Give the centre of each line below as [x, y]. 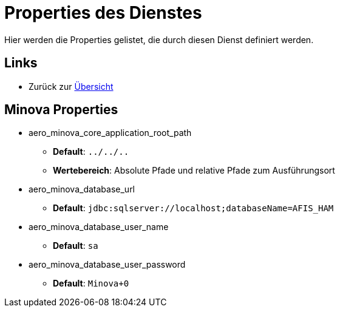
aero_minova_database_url [82, 189]
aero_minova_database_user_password [107, 265]
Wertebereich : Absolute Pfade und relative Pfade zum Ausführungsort [194, 171]
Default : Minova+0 [91, 283]
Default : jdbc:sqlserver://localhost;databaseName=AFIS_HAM [193, 208]
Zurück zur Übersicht [71, 86]
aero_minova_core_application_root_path [110, 133]
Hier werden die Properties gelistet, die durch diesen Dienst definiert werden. [159, 39]
